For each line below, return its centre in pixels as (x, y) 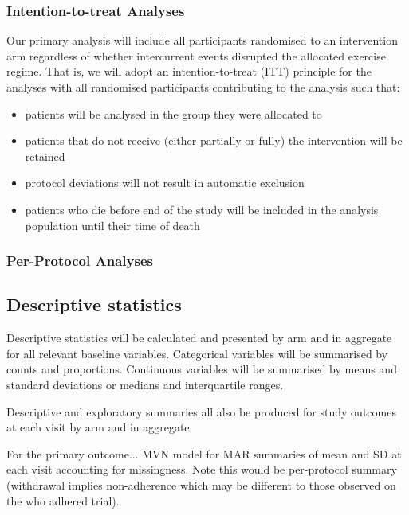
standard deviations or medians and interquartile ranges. (145, 384)
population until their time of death (112, 225)
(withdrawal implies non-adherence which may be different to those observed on (201, 484)
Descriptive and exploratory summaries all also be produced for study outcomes (201, 411)
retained (45, 156)
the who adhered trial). (63, 500)
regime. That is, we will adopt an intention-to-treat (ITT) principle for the (189, 71)
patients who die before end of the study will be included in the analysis (202, 209)
